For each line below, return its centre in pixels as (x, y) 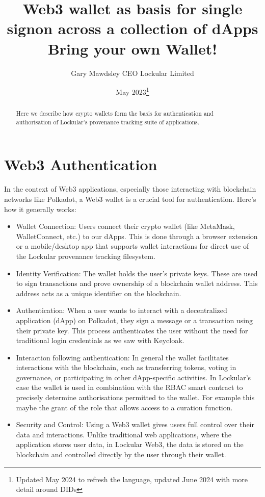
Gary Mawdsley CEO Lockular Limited (132, 73)
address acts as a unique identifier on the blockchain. (99, 293)
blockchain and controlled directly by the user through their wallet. (121, 454)
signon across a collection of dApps (132, 28)
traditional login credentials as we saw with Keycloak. (100, 340)
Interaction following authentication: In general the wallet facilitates (122, 357)
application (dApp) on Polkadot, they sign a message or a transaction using (135, 320)
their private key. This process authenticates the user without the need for (132, 330)
